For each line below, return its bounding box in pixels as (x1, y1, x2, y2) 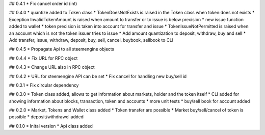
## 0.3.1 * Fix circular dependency (9, 82, 79, 88)
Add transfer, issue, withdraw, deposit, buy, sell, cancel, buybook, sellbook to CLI (9, 37, 174, 43)
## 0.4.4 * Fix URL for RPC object (9, 55, 78, 61)
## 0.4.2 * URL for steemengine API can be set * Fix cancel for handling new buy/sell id (9, 73, 186, 79)
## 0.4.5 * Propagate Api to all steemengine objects (9, 46, 115, 52)
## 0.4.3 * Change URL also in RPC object (9, 64, 95, 70)
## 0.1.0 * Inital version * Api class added (9, 123, 93, 129)
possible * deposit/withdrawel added (9, 114, 84, 120)
